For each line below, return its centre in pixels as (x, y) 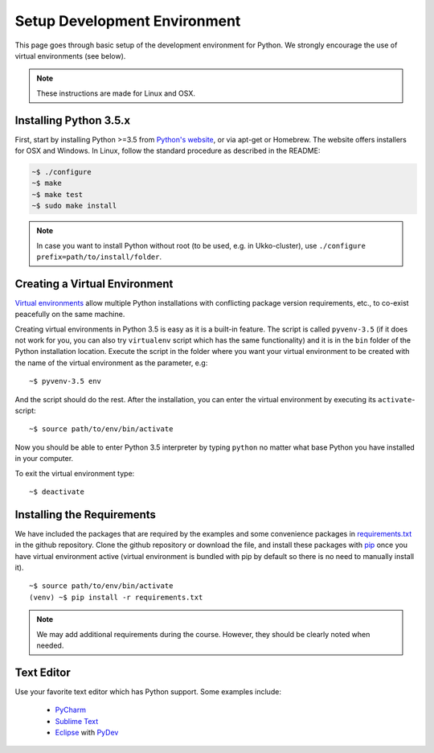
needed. (50, 645)
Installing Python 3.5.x (73, 120)
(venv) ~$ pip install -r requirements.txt (116, 597)
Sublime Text (77, 721)
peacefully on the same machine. (70, 315)
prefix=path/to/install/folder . (99, 257)
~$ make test (57, 194)
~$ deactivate (57, 492)
